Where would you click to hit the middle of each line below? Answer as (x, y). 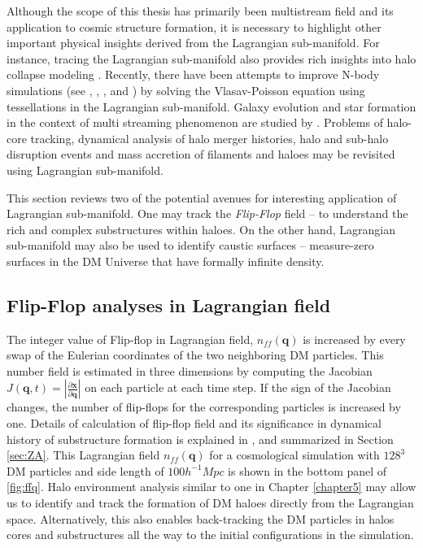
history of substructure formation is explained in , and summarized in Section (200, 439)
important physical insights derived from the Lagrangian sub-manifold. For (193, 43)
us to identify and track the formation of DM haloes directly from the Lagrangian (210, 503)
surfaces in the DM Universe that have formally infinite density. (166, 261)
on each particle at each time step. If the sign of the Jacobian (238, 387)
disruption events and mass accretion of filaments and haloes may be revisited (201, 154)
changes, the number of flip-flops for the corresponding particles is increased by (204, 407)
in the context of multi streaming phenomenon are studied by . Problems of (195, 122)
